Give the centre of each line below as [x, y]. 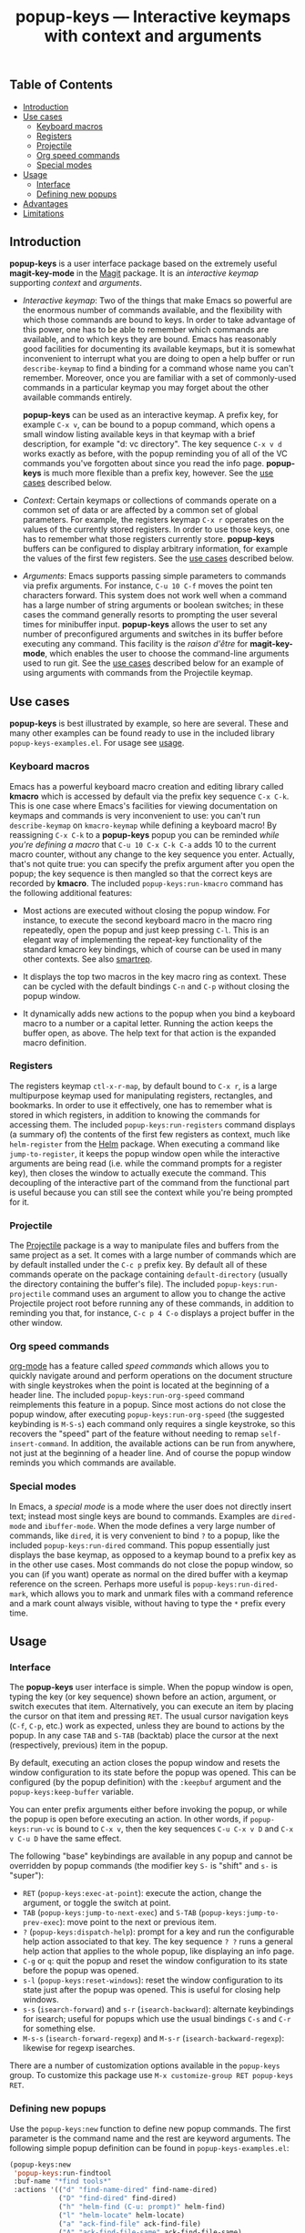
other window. [36, 1323]
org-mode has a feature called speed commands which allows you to [139, 1366]
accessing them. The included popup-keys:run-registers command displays [152, 1124]
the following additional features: [71, 892]
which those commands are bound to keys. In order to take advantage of [159, 320]
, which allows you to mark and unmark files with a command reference [160, 1593]
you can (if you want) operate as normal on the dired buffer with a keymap [149, 1574]
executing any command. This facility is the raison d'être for [135, 644]
